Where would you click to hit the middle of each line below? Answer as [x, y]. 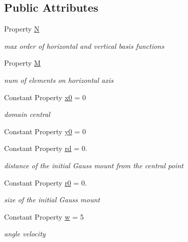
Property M [22, 63]
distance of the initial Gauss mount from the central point [94, 165]
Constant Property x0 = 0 [45, 97]
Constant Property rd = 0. [46, 148]
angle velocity [25, 234]
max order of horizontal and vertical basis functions [84, 46]
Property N [22, 29]
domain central [27, 114]
